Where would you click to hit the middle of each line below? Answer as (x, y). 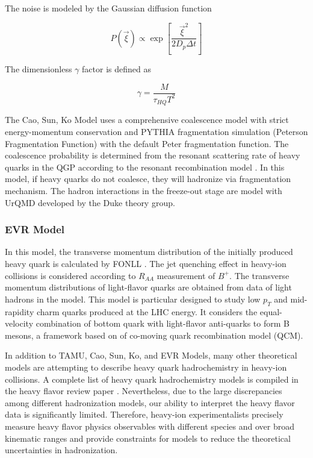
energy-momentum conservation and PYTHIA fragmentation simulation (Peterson (156, 132)
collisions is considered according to (70, 275)
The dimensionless (39, 68)
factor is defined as (116, 68)
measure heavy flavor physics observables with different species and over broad (150, 426)
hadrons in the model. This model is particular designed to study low (133, 299)
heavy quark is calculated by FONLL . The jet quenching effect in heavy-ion (146, 263)
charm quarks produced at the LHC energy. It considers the (147, 311)
